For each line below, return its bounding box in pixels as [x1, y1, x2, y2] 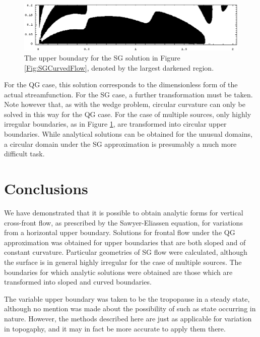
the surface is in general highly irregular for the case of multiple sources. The [4, 256, 242, 267]
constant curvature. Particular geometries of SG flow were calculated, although [4, 247, 247, 257]
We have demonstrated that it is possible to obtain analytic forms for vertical [4, 207, 243, 217]
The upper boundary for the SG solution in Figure [24, 52, 180, 63]
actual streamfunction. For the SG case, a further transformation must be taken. [4, 89, 253, 99]
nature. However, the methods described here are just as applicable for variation [4, 313, 252, 323]
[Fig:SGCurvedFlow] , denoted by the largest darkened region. [24, 62, 214, 73]
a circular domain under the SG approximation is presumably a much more [4, 138, 237, 149]
